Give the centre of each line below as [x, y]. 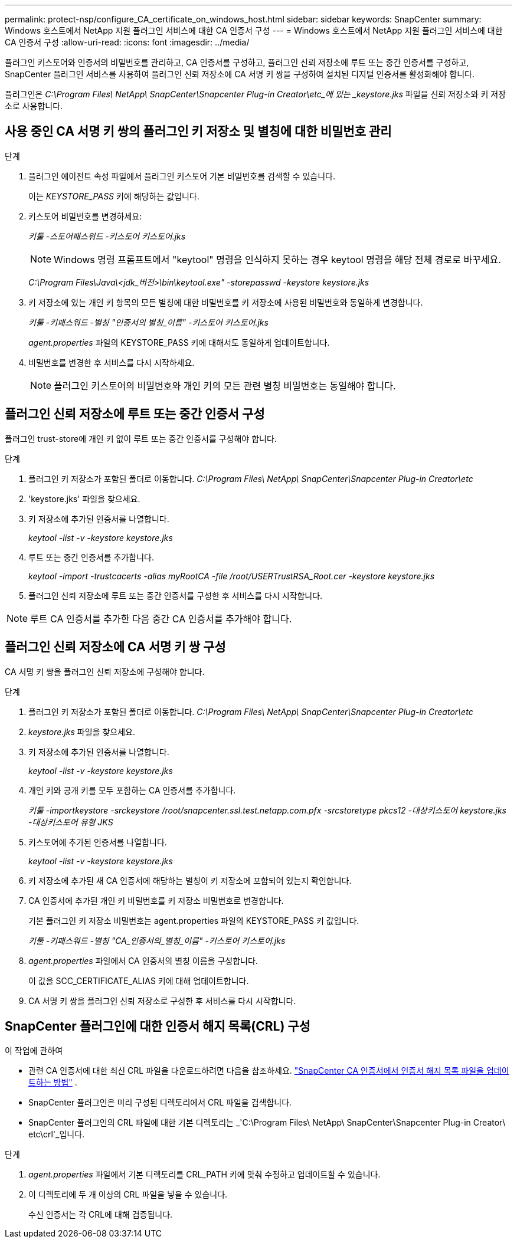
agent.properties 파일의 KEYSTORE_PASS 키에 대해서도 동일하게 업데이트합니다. [179, 342]
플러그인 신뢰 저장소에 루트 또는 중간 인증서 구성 [135, 414]
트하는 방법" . [53, 1083]
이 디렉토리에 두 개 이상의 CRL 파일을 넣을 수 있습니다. [128, 1195]
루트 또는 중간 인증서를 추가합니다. [91, 557]
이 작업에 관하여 [34, 1051]
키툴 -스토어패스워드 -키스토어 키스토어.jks [107, 236]
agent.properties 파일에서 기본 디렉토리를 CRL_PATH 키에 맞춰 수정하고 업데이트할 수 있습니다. [204, 1175]
